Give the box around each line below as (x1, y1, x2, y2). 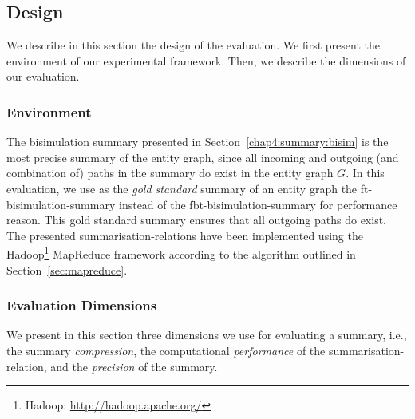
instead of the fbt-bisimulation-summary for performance (118, 196, 397, 212)
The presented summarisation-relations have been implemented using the (6, 227, 363, 243)
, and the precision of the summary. (43, 358, 218, 374)
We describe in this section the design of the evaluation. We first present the (6, 37, 381, 53)
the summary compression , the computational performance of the (6, 342, 326, 359)
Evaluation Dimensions (6, 295, 157, 315)
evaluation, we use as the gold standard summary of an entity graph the (6, 180, 358, 196)
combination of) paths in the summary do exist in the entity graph (6, 164, 334, 181)
